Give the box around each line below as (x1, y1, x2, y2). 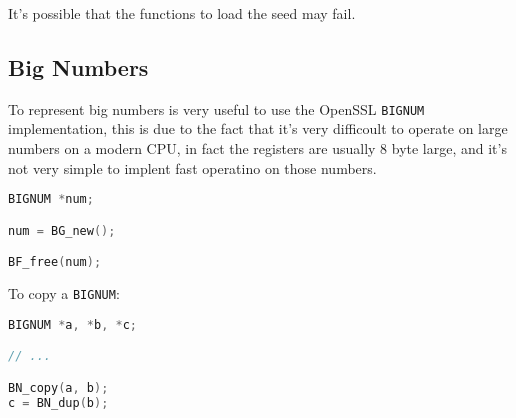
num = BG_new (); (8, 223, 116, 238)
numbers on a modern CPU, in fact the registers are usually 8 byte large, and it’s (8, 138, 507, 159)
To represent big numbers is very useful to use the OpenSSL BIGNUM (8, 98, 425, 119)
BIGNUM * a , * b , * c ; (8, 317, 138, 332)
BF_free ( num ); (8, 255, 102, 270)
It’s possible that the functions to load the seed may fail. (8, 3, 356, 23)
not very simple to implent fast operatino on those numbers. (8, 157, 377, 178)
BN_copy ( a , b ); (8, 380, 109, 395)
